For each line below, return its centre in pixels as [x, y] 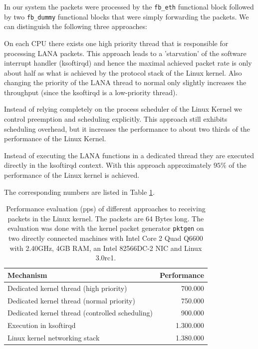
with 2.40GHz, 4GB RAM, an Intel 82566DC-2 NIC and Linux [106, 248]
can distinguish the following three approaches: [76, 26]
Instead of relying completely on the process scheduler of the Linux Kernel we [123, 109]
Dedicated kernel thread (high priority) [67, 288]
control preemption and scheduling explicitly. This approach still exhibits [116, 119]
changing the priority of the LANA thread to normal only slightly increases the [125, 82]
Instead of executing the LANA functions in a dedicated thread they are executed [129, 155]
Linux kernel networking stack [54, 338]
